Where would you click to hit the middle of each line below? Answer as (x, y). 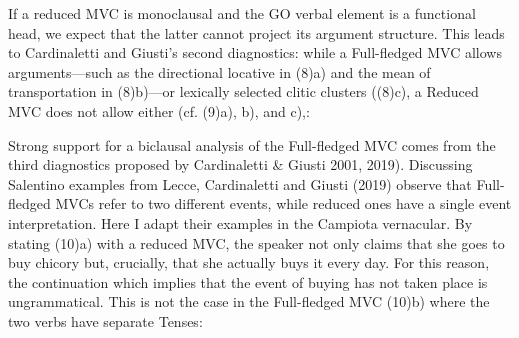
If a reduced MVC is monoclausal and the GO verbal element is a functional (242, 13)
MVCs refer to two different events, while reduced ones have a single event (283, 203)
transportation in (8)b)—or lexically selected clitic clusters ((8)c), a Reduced (243, 91)
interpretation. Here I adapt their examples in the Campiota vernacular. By (240, 222)
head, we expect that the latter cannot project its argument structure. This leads (256, 32)
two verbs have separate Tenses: (105, 320)
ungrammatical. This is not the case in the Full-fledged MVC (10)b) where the (249, 301)
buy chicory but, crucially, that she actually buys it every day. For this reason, (249, 262)
